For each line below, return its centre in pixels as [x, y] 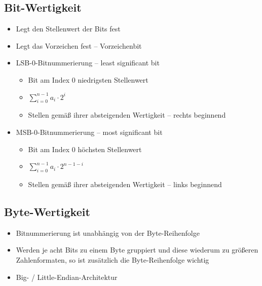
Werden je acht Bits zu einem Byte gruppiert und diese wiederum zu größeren [137, 250]
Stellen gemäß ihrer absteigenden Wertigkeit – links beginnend [125, 184]
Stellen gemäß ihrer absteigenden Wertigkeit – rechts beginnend [127, 115]
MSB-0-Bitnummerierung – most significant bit [89, 132]
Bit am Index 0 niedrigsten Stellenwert [88, 79]
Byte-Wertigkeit [47, 211]
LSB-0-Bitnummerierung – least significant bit [88, 63]
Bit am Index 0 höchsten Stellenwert [85, 149]
